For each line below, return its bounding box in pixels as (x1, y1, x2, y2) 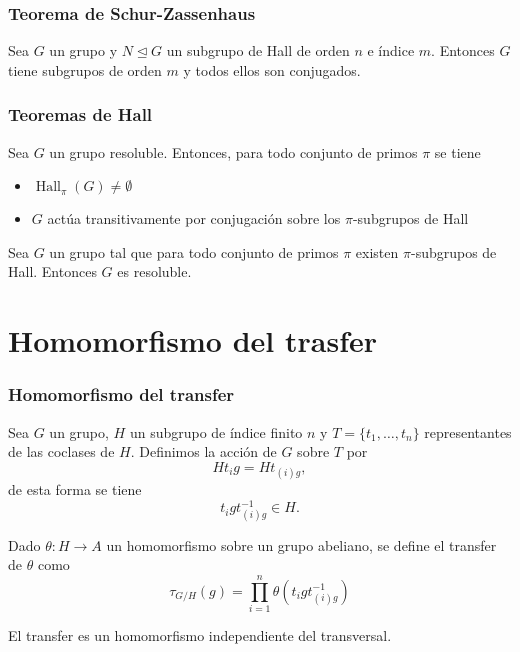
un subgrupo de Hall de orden (166, 40, 350, 61)
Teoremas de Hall (8, 102, 153, 127)
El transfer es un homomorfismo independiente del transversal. (8, 625, 392, 646)
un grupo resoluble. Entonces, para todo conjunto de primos (49, 141, 418, 162)
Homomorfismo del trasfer (8, 320, 377, 361)
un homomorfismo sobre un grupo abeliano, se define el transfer (106, 534, 497, 555)
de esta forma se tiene (8, 478, 142, 499)
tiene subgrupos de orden (8, 59, 162, 80)
